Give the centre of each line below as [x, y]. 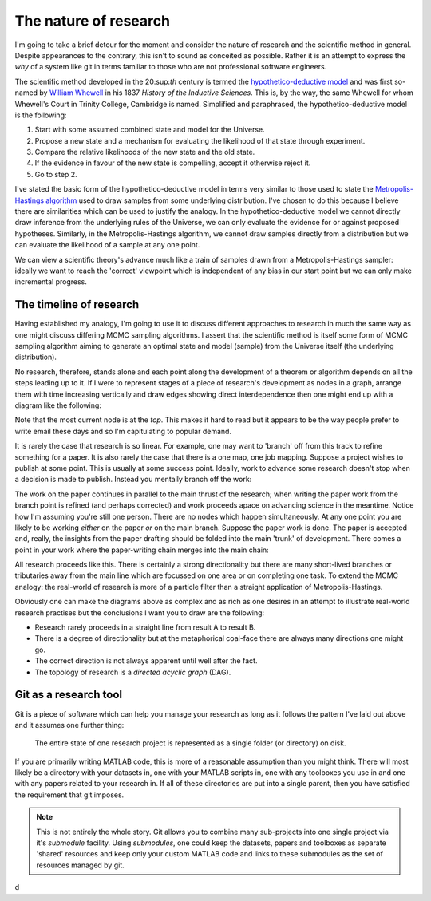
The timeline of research [77, 304]
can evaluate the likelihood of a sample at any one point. [107, 245]
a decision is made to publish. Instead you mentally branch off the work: [133, 480]
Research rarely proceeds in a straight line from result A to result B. [145, 627]
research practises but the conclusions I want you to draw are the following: [140, 613]
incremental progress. [51, 282]
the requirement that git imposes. [69, 795]
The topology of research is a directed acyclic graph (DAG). [133, 672]
